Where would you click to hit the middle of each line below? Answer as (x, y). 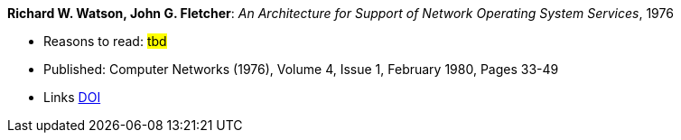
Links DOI (72, 97)
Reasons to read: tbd (105, 41)
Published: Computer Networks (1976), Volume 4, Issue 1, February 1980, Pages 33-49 (301, 69)
